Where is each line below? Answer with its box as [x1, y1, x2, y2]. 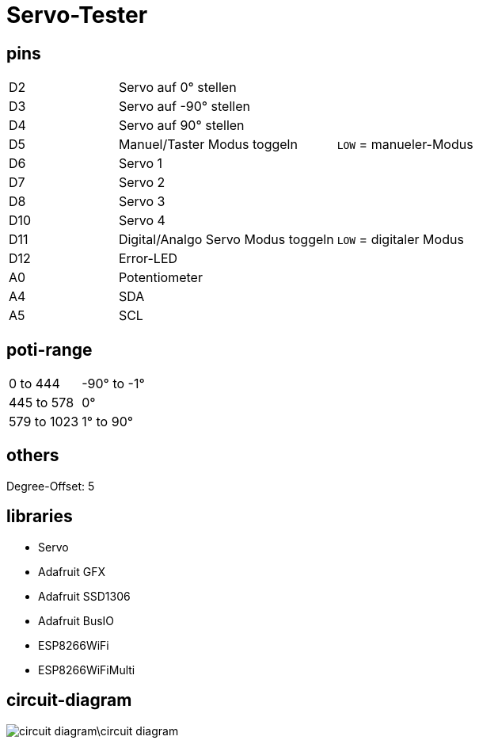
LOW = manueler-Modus [336, 136, 473, 153]
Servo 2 [118, 174, 165, 191]
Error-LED [118, 250, 178, 267]
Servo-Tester [6, 2, 148, 29]
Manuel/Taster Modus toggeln [118, 136, 298, 153]
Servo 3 [118, 193, 165, 210]
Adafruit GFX [38, 564, 105, 578]
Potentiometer [118, 269, 203, 286]
